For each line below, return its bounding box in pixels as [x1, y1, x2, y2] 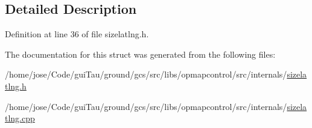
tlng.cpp [5, 112, 35, 124]
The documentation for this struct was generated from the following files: [5, 47, 276, 60]
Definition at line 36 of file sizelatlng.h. [5, 28, 149, 40]
